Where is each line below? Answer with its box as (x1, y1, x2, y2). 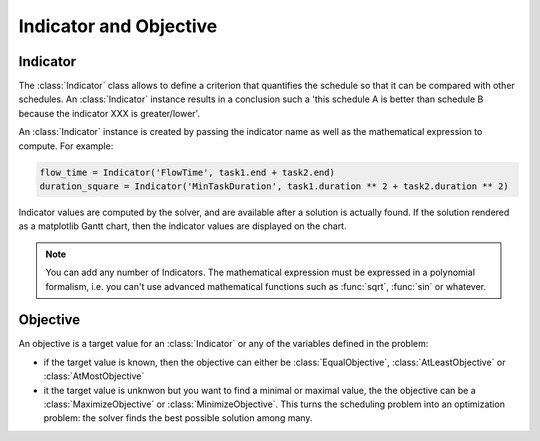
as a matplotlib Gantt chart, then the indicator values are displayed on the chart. (18, 220, 347, 232)
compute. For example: (18, 140, 114, 152)
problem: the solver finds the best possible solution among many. (43, 412, 313, 424)
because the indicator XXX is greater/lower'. (18, 107, 200, 119)
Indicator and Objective (18, 15, 218, 37)
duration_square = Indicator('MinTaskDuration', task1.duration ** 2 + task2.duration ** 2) (39, 181, 509, 192)
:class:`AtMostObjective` (43, 370, 145, 382)
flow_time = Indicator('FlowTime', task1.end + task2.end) (39, 166, 335, 178)
